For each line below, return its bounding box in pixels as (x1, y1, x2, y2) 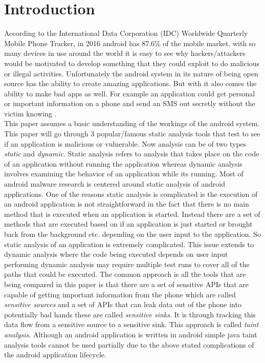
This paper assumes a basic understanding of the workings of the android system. (4, 118, 260, 129)
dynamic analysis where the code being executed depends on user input (4, 249, 228, 259)
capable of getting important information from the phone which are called (4, 289, 236, 299)
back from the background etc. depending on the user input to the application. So (4, 229, 261, 239)
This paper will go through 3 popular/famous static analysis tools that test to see (4, 128, 260, 139)
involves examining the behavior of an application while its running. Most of (4, 168, 244, 179)
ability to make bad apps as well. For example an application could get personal (4, 88, 255, 98)
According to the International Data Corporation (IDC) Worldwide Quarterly (4, 28, 248, 38)
